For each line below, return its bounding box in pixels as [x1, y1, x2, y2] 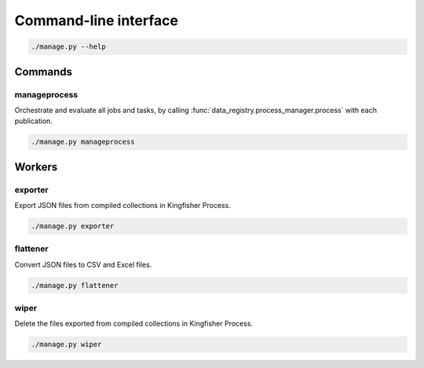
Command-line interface [14, 12, 178, 29]
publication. [14, 116, 53, 126]
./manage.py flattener [31, 281, 119, 290]
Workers [14, 160, 58, 173]
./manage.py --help [31, 42, 106, 51]
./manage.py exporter [31, 222, 115, 231]
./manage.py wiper [31, 340, 102, 349]
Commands [14, 65, 73, 78]
